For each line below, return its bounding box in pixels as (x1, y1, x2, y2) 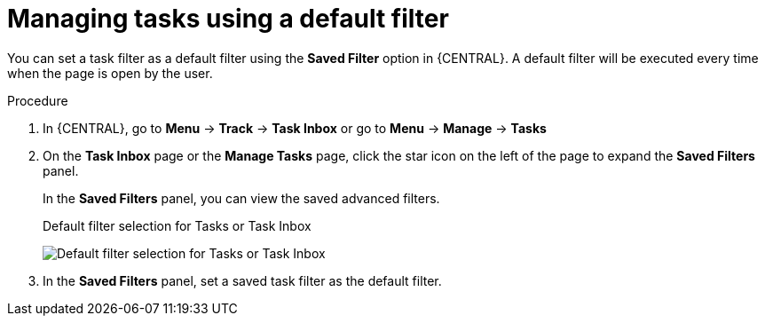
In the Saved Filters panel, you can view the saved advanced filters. (43, 190, 440, 206)
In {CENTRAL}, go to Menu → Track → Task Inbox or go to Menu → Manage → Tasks (43, 120, 547, 136)
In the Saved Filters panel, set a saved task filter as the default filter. (43, 272, 442, 288)
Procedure (7, 92, 68, 108)
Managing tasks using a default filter (7, 4, 449, 34)
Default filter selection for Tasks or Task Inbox (43, 217, 312, 233)
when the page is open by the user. (7, 65, 213, 81)
